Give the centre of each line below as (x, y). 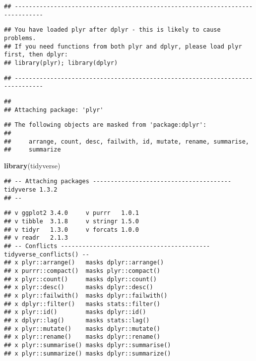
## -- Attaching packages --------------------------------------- (118, 181)
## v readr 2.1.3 (36, 238)
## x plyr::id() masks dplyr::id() (75, 312)
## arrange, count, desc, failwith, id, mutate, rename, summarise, (127, 141)
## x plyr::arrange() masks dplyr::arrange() (84, 263)
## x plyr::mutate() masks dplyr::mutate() (82, 329)
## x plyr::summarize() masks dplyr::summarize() (88, 353)
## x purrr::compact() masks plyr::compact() (82, 271)
